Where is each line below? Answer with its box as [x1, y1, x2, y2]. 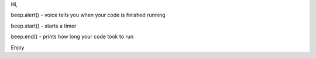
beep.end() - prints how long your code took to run [11, 33, 134, 40]
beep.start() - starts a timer [11, 22, 77, 29]
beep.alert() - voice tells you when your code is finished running [11, 12, 166, 19]
